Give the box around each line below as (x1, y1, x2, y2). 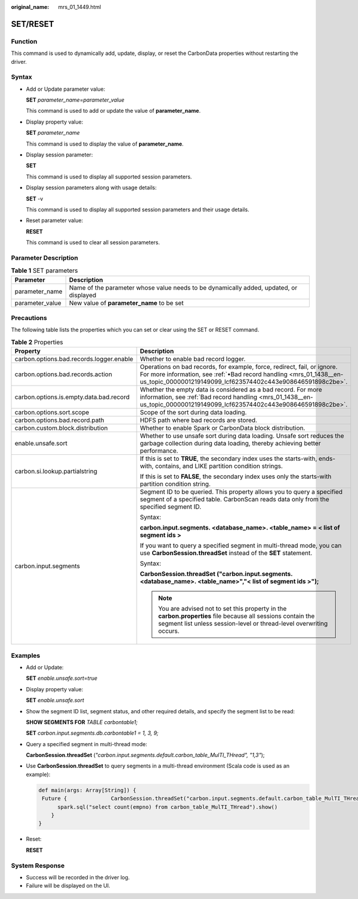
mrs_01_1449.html (58, 4, 101, 10)
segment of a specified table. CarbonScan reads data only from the (140, 495, 329, 504)
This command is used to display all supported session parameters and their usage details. (26, 206, 250, 213)
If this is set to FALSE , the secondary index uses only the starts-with (140, 472, 332, 481)
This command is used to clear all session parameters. (26, 239, 161, 246)
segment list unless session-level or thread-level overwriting (158, 620, 328, 628)
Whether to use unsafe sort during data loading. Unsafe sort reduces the (140, 432, 344, 440)
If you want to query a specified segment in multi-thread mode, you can (140, 541, 342, 550)
